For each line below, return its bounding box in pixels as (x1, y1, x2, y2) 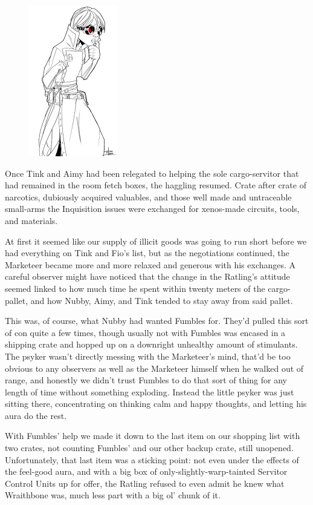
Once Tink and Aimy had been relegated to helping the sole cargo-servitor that (5, 167, 299, 179)
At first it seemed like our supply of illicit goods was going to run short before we (5, 234, 307, 247)
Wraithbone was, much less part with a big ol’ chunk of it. (5, 489, 221, 501)
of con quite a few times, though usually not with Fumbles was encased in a (5, 326, 286, 338)
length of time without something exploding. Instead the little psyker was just (5, 385, 294, 398)
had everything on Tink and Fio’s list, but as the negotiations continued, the (5, 246, 289, 259)
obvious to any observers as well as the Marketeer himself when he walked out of (5, 361, 304, 374)
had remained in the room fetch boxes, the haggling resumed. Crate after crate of (5, 179, 306, 191)
